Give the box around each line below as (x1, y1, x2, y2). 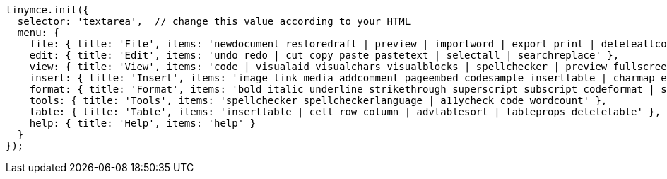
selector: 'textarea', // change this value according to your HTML (17, 16, 411, 27)
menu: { (17, 27, 59, 38)
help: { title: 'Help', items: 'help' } (29, 117, 256, 129)
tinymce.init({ (6, 4, 90, 16)
